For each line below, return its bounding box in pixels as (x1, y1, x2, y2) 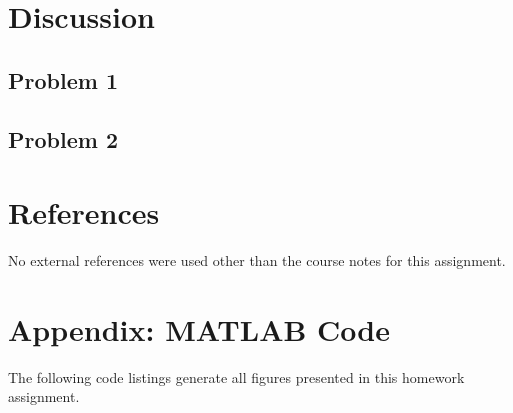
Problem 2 (8, 123, 118, 154)
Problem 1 (8, 64, 118, 95)
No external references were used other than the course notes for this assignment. (8, 250, 506, 271)
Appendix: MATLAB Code (8, 308, 391, 349)
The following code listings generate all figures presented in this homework (8, 366, 465, 387)
